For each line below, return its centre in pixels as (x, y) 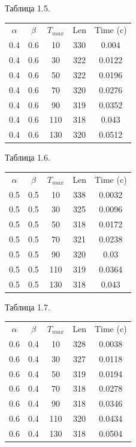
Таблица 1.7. (28, 307)
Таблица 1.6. (28, 157)
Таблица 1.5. (28, 8)
